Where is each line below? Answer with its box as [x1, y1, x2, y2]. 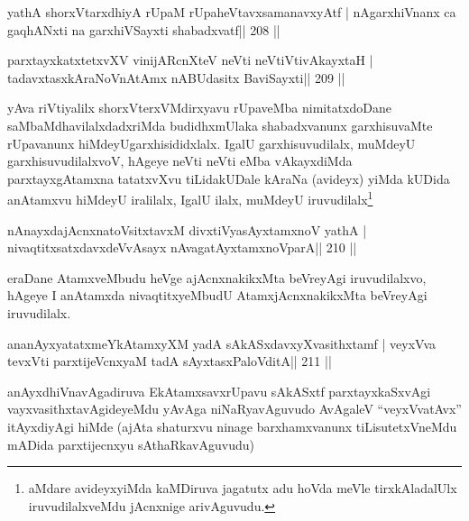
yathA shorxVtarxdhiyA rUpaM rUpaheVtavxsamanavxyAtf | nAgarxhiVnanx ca [7, 3, 456, 21]
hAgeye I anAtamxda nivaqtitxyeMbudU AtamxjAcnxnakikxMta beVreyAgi [7, 286, 428, 305]
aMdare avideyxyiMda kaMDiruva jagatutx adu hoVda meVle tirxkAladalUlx [28, 479, 457, 498]
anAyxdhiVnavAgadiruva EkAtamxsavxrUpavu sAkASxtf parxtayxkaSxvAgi [7, 381, 431, 400]
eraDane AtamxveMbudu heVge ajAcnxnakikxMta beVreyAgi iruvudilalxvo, [7, 268, 427, 287]
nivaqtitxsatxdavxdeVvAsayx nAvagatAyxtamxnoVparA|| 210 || [7, 238, 357, 257]
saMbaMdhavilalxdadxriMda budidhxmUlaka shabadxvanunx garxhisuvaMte [7, 115, 433, 134]
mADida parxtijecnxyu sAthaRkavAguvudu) [7, 434, 254, 453]
